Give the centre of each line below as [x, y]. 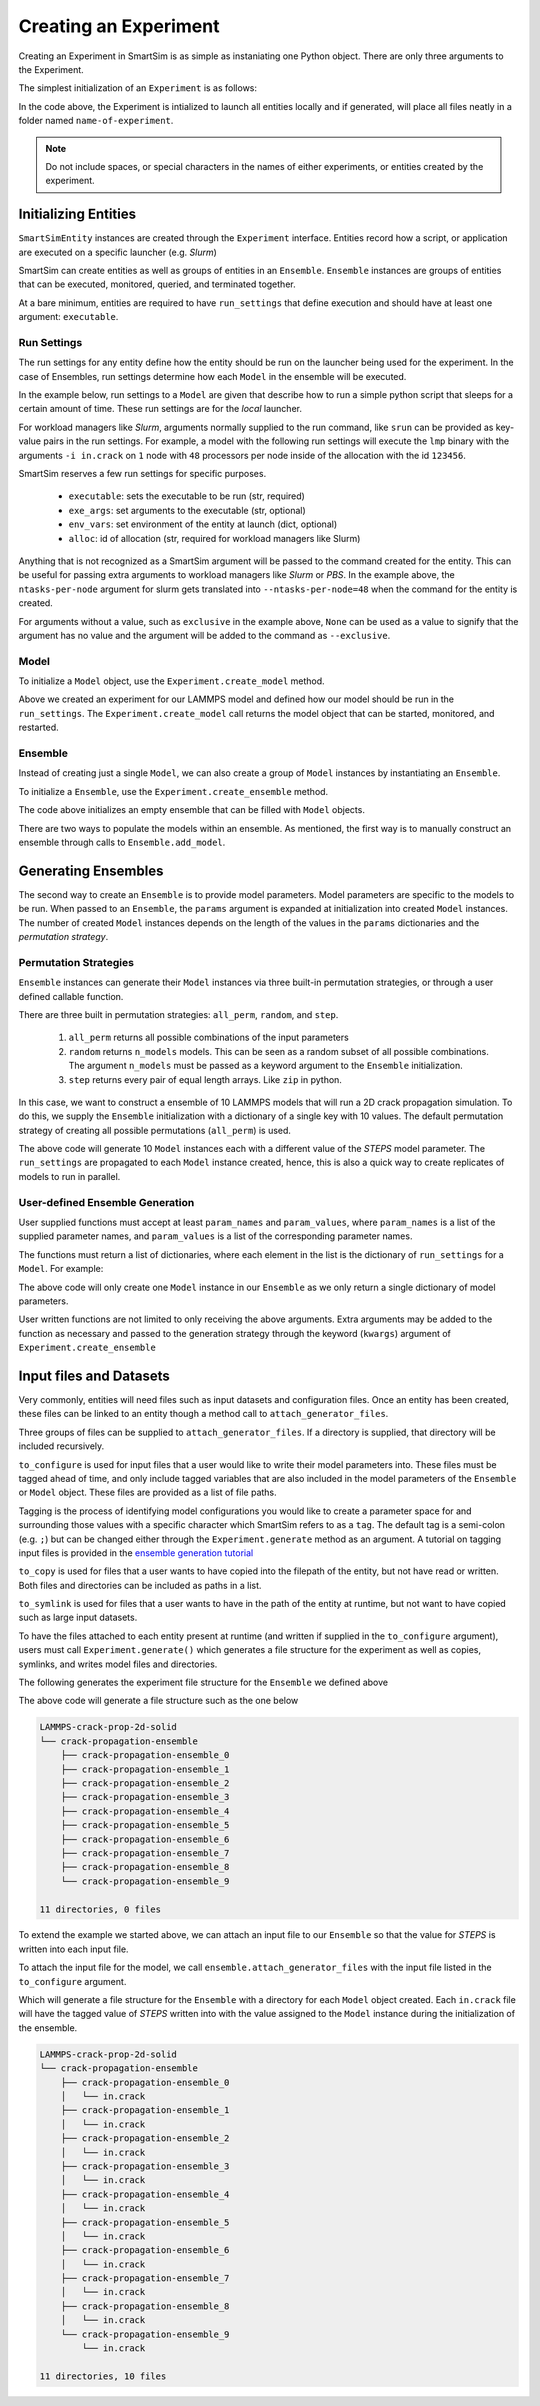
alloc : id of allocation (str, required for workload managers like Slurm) [214, 538]
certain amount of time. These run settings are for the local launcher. [160, 409]
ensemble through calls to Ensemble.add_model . [122, 842]
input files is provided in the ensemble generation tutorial [136, 1552]
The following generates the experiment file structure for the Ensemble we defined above [203, 1682]
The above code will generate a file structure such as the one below [158, 1701]
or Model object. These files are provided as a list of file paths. [147, 1492]
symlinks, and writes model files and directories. [118, 1664]
